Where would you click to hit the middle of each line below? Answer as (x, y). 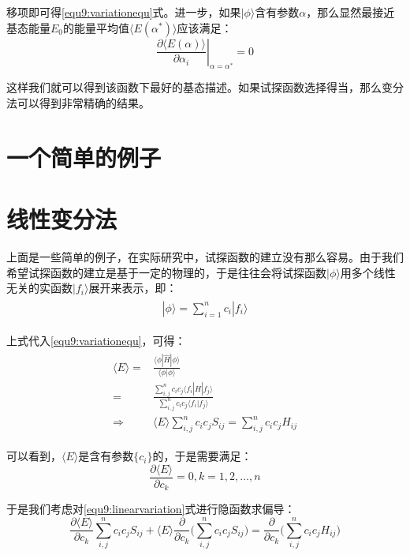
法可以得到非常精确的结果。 (78, 102)
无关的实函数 (39, 288)
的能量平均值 (97, 27)
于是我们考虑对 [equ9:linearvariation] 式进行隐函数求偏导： (151, 509)
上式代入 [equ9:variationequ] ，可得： (96, 340)
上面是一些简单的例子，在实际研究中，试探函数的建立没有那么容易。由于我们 (205, 257)
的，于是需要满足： (202, 456)
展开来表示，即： (133, 288)
